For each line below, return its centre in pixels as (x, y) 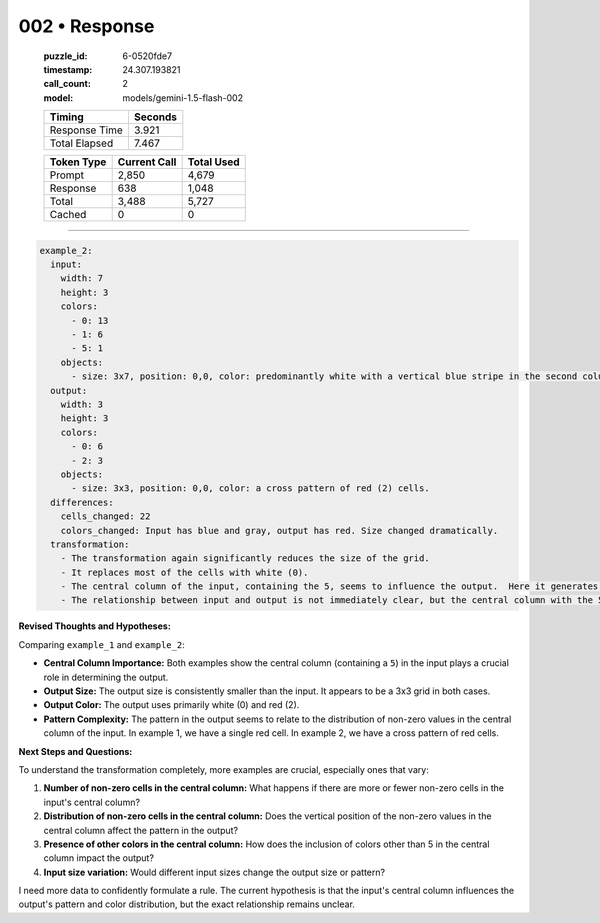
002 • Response (86, 26)
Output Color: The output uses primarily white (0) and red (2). (171, 705)
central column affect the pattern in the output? (141, 830)
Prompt (67, 175)
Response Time (86, 130)
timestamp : (68, 69)
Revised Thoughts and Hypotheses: (95, 626)
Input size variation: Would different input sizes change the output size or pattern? (214, 872)
